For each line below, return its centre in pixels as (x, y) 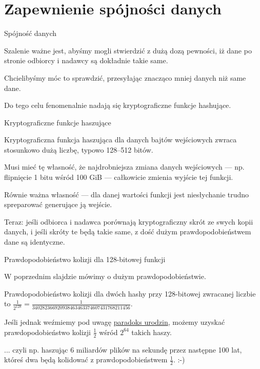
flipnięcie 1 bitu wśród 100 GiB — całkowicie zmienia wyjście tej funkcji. (119, 177)
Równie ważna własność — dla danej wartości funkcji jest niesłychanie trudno (127, 194)
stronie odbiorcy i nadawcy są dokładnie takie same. (86, 60)
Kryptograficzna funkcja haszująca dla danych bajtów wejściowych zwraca (121, 140)
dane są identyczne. (35, 242)
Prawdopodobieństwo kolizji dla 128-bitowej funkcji (85, 259)
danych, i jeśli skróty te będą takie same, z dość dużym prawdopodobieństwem (128, 232)
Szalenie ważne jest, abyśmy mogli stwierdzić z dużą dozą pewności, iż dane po (128, 50)
